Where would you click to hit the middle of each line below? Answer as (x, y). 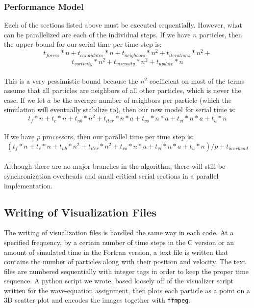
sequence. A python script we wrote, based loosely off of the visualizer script (119, 281)
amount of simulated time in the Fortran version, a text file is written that (116, 252)
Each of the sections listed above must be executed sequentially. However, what (123, 25)
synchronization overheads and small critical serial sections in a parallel (111, 175)
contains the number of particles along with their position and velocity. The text (125, 262)
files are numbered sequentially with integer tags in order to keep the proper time (127, 271)
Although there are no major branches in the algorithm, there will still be (115, 166)
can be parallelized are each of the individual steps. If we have (97, 34)
